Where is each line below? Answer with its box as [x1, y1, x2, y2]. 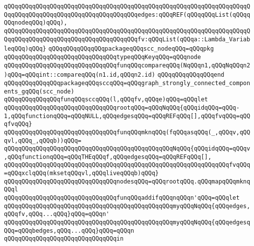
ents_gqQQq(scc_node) [4, 88, 75, 95]
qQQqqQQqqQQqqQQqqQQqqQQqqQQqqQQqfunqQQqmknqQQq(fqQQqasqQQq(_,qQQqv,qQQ [4, 128, 251, 136]
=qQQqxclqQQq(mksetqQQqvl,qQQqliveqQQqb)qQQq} [4, 170, 159, 177]
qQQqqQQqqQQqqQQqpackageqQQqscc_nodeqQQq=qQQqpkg [48, 45, 214, 53]
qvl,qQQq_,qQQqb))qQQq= [4, 137, 82, 144]
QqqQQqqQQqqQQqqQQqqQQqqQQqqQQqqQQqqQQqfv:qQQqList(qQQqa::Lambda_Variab [4, 35, 251, 43]
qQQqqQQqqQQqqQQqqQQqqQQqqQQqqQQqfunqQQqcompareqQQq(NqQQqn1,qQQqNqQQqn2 [4, 61, 251, 69]
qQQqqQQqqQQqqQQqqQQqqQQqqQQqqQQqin [4, 235, 124, 243]
